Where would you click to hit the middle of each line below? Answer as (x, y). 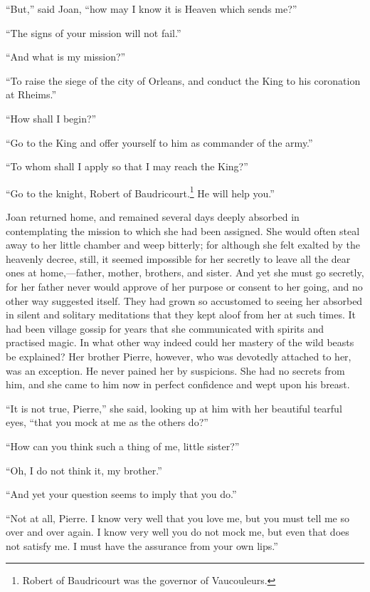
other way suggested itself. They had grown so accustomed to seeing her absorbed (184, 300)
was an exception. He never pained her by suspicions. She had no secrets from (175, 370)
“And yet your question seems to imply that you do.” (121, 494)
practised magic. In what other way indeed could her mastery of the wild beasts (180, 342)
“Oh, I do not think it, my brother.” (84, 470)
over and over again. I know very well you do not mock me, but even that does (178, 532)
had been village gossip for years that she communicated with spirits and (165, 328)
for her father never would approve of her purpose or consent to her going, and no (184, 286)
